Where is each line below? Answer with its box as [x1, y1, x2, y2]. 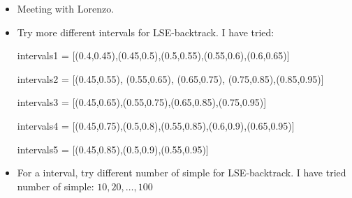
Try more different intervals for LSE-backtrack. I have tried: [17, 24, 274, 39]
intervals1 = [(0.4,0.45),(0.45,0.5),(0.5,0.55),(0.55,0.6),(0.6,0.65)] [17, 48, 290, 63]
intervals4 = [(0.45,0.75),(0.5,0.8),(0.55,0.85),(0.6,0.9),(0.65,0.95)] [17, 118, 295, 132]
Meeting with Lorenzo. [17, 1, 115, 15]
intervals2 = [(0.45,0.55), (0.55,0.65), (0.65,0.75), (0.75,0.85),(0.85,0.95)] [17, 71, 324, 86]
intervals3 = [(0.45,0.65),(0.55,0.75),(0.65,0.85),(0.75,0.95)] [17, 95, 267, 109]
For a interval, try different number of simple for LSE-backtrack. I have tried [17, 165, 346, 180]
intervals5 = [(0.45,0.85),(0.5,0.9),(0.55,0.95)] [17, 142, 209, 156]
